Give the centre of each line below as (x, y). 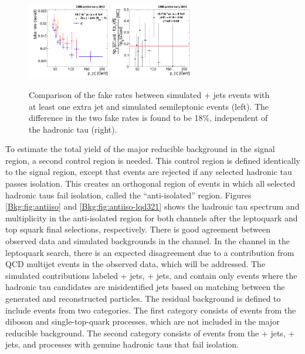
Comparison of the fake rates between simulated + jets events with (149, 94)
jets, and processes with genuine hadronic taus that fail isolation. (122, 344)
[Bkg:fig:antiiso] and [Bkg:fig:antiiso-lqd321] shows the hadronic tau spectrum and (152, 206)
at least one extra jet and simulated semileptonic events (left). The (149, 106)
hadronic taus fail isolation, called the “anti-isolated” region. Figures (128, 195)
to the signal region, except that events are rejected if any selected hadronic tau (149, 172)
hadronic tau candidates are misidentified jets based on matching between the (145, 287)
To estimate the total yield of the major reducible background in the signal (140, 149)
